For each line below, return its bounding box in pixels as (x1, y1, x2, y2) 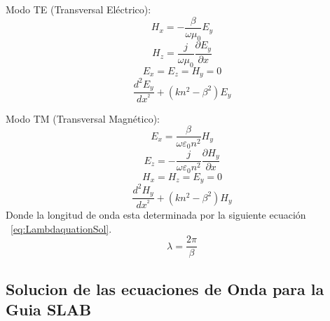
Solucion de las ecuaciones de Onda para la (6, 278, 324, 299)
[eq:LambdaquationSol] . (11, 221, 112, 235)
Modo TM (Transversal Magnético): (6, 111, 160, 125)
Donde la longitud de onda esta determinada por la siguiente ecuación (6, 207, 306, 222)
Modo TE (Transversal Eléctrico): (6, 2, 151, 16)
